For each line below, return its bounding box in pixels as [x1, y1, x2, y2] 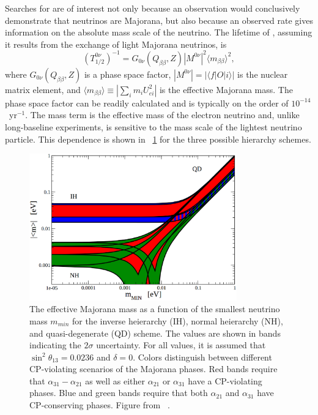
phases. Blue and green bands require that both [29, 386, 208, 399]
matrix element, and [5, 83, 81, 95]
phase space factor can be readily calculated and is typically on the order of [5, 96, 289, 109]
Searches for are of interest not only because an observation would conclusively [5, 2, 300, 14]
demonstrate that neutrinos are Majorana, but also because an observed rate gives [5, 13, 313, 26]
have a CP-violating [188, 374, 262, 387]
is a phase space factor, [84, 67, 171, 80]
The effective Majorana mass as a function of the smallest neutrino [29, 302, 280, 315]
